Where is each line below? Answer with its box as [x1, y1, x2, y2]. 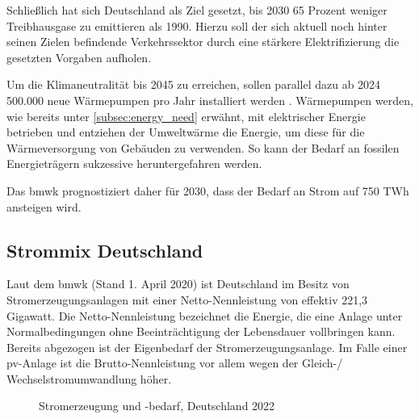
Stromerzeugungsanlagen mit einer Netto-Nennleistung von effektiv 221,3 [6, 291, 368, 308]
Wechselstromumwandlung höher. [6, 370, 172, 387]
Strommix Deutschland [6, 237, 203, 262]
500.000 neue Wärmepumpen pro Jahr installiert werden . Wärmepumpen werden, [6, 91, 413, 108]
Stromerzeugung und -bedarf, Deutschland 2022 [39, 397, 275, 414]
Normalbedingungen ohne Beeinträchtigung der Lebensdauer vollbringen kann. [6, 323, 396, 340]
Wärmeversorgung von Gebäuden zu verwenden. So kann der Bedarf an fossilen [6, 139, 400, 156]
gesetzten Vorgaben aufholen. [6, 48, 152, 65]
